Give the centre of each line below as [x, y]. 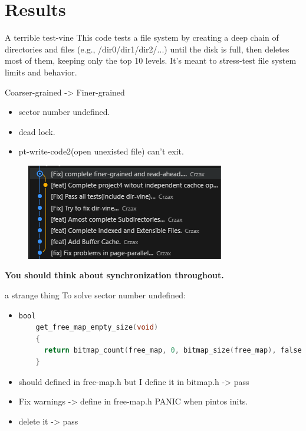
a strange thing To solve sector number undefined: [95, 295]
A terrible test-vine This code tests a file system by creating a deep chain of [142, 37]
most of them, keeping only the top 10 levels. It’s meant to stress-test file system [151, 60]
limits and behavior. [41, 72]
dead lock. [37, 131]
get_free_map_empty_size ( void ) [97, 328]
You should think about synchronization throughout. [114, 275]
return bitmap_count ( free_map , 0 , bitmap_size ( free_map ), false [173, 351]
